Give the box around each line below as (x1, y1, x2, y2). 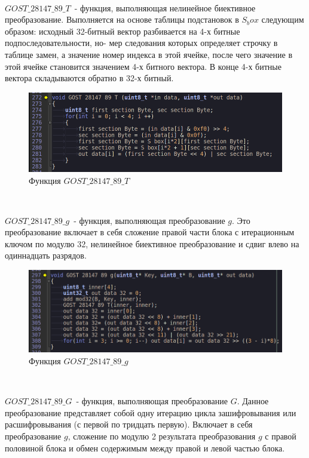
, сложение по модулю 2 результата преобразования (68, 429, 256, 442)
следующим (261, 13, 304, 26)
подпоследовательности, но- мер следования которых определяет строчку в (5, 36, 278, 49)
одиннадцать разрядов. (5, 249, 87, 262)
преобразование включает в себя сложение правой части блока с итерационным (5, 226, 295, 238)
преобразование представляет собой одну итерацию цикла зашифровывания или (5, 406, 296, 419)
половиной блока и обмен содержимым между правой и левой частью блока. (5, 441, 285, 454)
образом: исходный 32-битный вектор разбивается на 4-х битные (5, 24, 240, 37)
